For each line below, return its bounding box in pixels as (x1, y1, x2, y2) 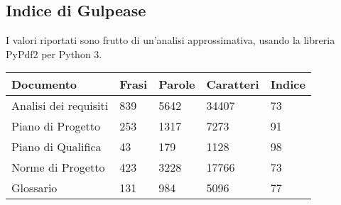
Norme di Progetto (11, 159, 105, 176)
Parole (158, 76, 195, 93)
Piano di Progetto (11, 118, 100, 135)
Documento (11, 76, 77, 93)
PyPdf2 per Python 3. (6, 46, 102, 61)
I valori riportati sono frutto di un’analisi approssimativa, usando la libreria (6, 33, 335, 48)
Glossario (11, 179, 58, 196)
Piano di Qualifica (11, 138, 102, 155)
